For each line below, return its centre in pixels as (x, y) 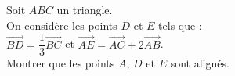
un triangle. (85, 9)
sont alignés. (200, 63)
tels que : (180, 25)
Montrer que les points (61, 63)
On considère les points (62, 25)
